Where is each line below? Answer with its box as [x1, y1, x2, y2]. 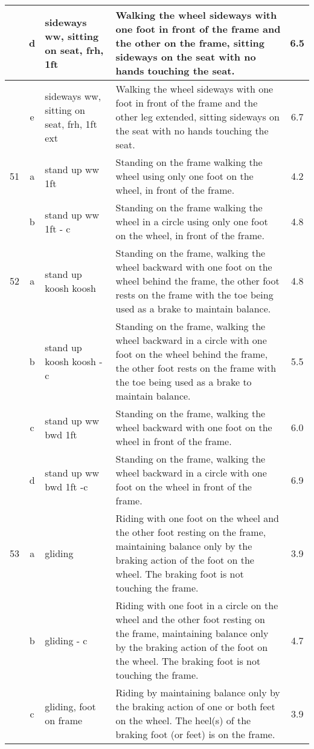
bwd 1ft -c [45, 480, 88, 493]
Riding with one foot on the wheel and [115, 511, 279, 525]
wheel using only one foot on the [115, 169, 254, 183]
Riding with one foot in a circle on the [115, 598, 278, 612]
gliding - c [45, 633, 88, 647]
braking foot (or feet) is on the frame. [115, 727, 275, 741]
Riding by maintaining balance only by [115, 685, 280, 699]
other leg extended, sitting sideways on [115, 110, 280, 124]
